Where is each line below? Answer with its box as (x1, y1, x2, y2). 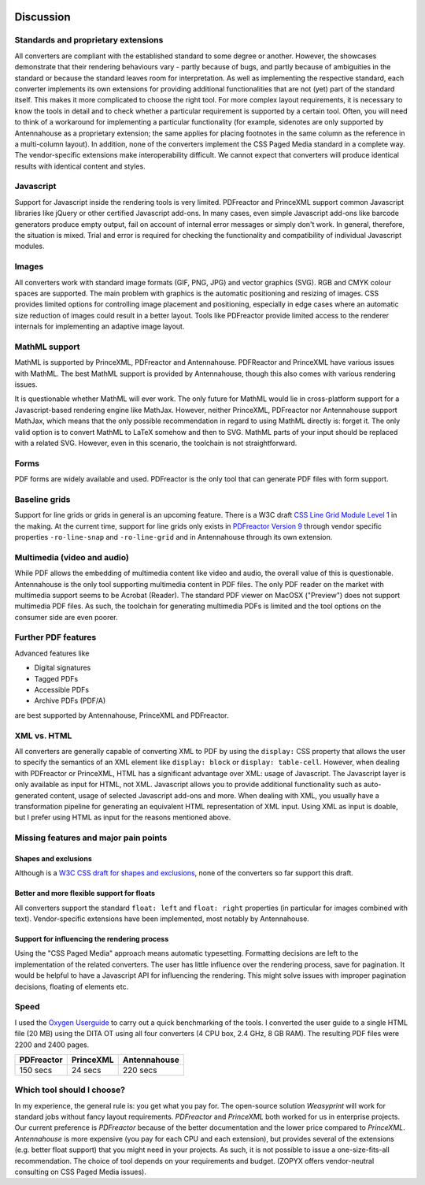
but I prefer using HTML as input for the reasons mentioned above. (14, 812, 231, 823)
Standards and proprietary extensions (14, 35, 164, 46)
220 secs (122, 1064, 157, 1075)
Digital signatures (34, 663, 91, 673)
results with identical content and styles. (14, 162, 146, 171)
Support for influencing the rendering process (14, 934, 169, 944)
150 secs (19, 1064, 53, 1075)
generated (14, 790, 49, 800)
